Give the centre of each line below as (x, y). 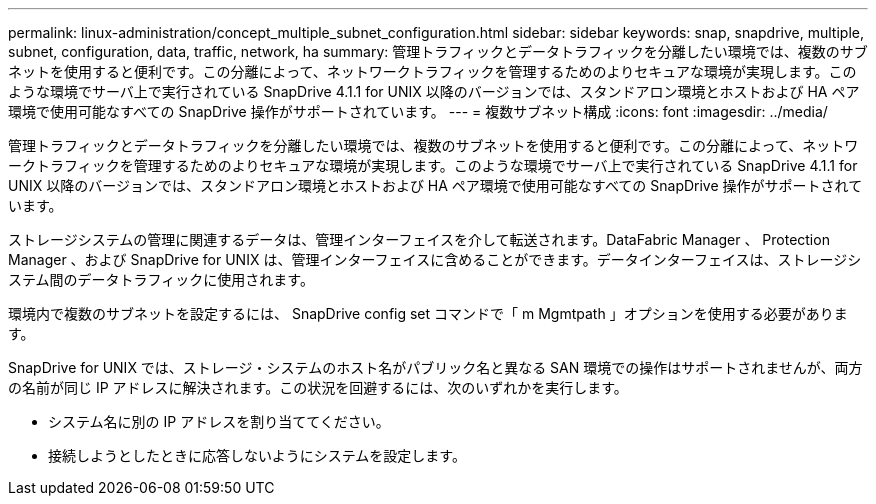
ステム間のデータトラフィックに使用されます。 (161, 279)
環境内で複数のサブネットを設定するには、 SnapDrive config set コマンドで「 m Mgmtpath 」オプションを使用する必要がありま (428, 313)
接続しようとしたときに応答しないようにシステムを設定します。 (257, 455)
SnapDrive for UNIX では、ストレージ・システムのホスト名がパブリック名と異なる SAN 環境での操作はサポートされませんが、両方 (435, 367)
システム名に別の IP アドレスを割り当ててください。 (219, 421)
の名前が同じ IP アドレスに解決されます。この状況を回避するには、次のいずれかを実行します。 (318, 387)
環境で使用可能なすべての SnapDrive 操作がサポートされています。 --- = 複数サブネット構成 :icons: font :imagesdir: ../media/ (418, 111)
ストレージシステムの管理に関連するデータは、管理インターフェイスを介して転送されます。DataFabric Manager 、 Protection (419, 239)
